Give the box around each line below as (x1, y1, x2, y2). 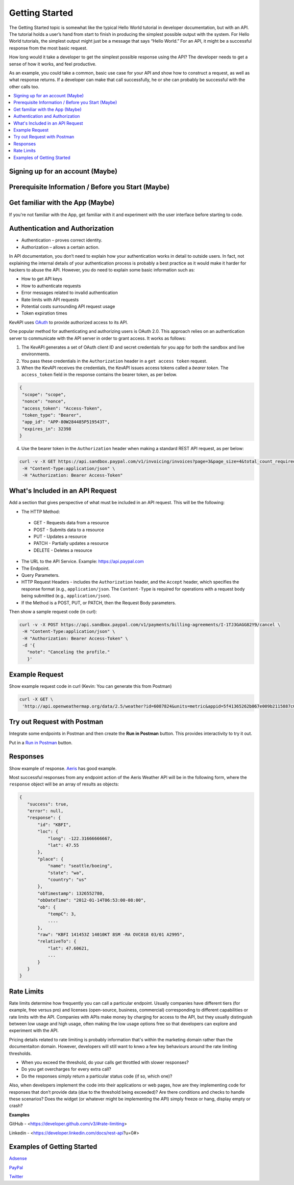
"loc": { (37, 829, 59, 835)
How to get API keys (21, 276, 62, 282)
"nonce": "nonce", (22, 399, 66, 404)
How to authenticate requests (21, 283, 81, 289)
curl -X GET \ (19, 697, 53, 702)
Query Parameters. (21, 572, 60, 578)
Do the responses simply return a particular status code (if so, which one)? (21, 1073, 172, 1079)
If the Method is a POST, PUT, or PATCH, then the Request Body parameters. (21, 599, 176, 606)
